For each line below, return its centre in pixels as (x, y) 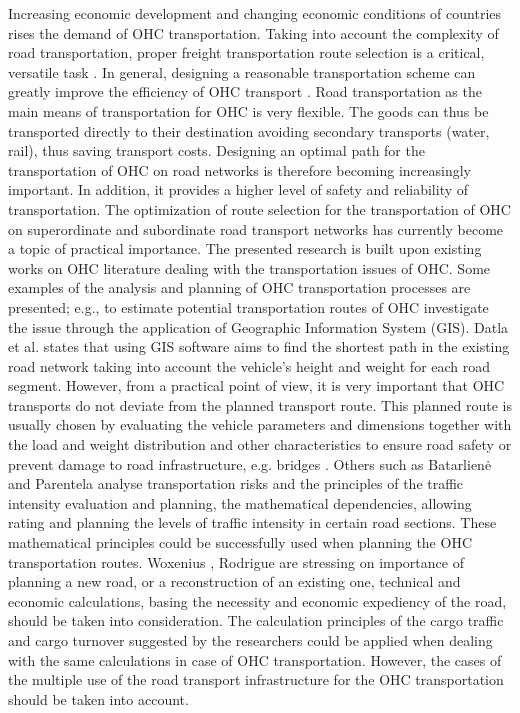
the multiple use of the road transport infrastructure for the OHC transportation (256, 679)
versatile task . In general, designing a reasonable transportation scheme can (242, 71)
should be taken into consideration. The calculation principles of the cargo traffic (256, 620)
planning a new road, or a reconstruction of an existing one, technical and (234, 581)
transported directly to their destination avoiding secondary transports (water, (249, 130)
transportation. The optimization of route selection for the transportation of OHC (259, 208)
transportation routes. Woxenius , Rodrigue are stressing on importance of (236, 561)
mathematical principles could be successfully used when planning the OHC (240, 542)
